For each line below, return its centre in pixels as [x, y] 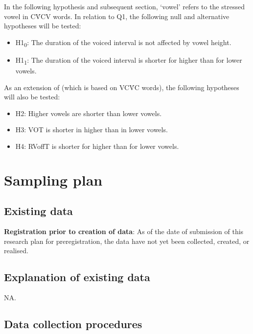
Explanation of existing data [77, 277]
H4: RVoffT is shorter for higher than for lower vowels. [97, 146]
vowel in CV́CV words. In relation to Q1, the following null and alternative [117, 16]
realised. [16, 250]
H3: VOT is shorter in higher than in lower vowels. [92, 130]
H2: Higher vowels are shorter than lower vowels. [89, 113]
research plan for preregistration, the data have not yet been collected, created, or [127, 241]
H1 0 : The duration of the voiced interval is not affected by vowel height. [123, 43]
